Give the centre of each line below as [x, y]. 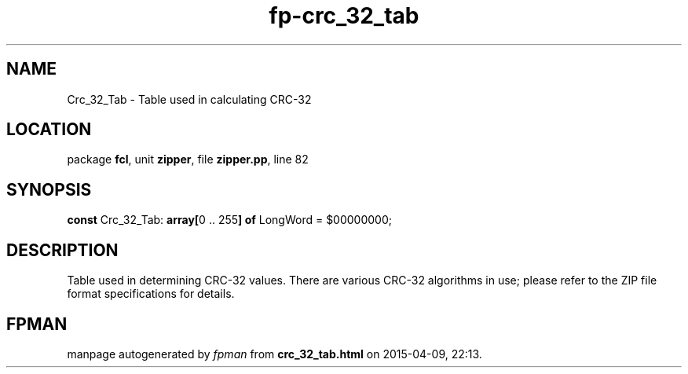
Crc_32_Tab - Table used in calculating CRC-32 [189, 99]
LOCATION [49, 130]
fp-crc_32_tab [344, 16]
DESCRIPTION [62, 250]
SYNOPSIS [49, 189]
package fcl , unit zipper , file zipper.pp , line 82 [188, 159]
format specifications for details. [151, 294]
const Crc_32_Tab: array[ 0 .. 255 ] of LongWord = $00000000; [229, 220]
